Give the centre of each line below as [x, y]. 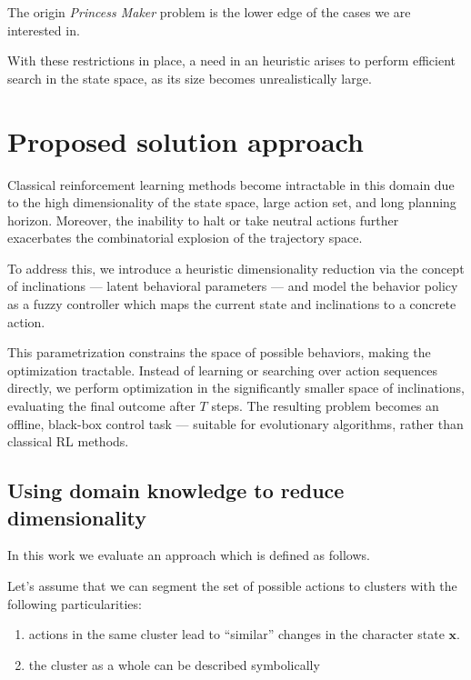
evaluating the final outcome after [101, 406]
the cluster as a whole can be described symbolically [174, 664]
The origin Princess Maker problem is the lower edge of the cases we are [209, 12]
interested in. [44, 30]
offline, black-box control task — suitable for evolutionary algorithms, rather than [235, 423]
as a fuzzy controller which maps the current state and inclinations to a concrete [232, 304]
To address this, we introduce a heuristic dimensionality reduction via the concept [236, 268]
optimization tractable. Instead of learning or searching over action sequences [222, 370]
